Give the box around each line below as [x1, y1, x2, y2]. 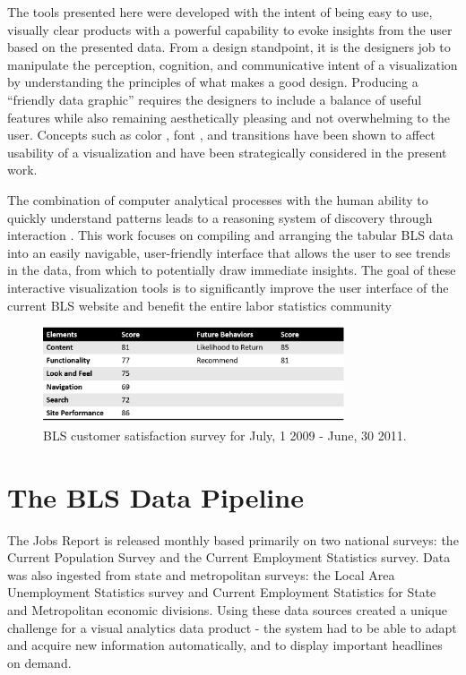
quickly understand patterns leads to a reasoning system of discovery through [7, 208, 433, 226]
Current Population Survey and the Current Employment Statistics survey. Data [7, 548, 451, 567]
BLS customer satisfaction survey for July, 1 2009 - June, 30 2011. [43, 425, 407, 444]
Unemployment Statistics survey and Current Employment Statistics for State [7, 583, 436, 602]
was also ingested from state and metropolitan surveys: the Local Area [7, 565, 395, 584]
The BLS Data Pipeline [7, 478, 304, 515]
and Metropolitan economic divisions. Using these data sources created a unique [7, 601, 447, 619]
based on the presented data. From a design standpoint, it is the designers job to [7, 38, 451, 56]
